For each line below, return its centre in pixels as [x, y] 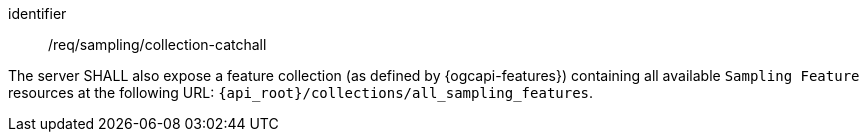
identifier [37, 13]
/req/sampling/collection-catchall [157, 44]
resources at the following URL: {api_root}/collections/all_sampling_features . [301, 92]
